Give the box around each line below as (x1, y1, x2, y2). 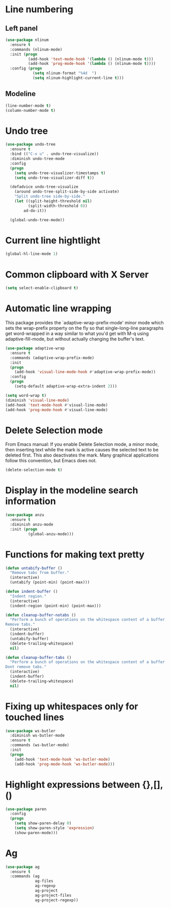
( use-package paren (5, 806, 47, 811)
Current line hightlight (5, 234, 101, 246)
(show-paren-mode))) (14, 830, 58, 835)
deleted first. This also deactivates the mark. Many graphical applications (5, 452, 159, 458)
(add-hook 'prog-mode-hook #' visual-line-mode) (5, 407, 108, 412)
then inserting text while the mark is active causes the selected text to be (5, 447, 159, 453)
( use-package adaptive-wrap (5, 346, 65, 351)
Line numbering (5, 4, 74, 15)
